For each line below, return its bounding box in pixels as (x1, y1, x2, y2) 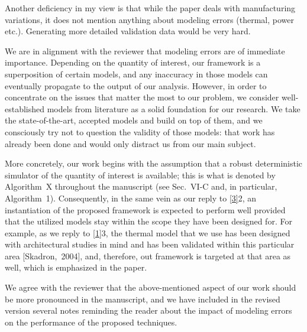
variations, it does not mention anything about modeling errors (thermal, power (5, 13, 294, 25)
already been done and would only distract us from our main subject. (5, 137, 256, 149)
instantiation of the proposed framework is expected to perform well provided (5, 203, 286, 216)
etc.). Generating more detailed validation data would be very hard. (5, 25, 251, 37)
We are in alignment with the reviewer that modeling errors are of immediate (5, 44, 285, 57)
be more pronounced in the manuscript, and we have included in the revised (5, 292, 280, 305)
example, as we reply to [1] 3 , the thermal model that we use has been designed (5, 226, 290, 239)
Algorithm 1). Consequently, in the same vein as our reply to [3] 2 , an (5, 191, 257, 204)
